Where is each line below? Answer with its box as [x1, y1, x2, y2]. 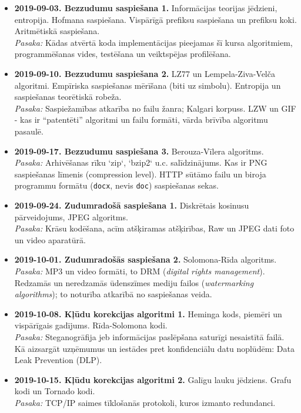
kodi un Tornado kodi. [14, 385, 95, 397]
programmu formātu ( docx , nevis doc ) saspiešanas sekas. [14, 179, 219, 192]
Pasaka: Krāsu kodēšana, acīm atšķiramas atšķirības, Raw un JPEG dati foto [14, 222, 295, 234]
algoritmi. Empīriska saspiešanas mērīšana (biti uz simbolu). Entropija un [14, 79, 281, 91]
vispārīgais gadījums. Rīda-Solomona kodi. [14, 319, 168, 331]
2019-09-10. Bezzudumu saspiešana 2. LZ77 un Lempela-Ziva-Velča [14, 67, 275, 79]
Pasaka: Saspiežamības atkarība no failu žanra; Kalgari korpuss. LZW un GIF [14, 102, 296, 114]
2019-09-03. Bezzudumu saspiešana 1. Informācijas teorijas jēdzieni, [14, 2, 277, 14]
